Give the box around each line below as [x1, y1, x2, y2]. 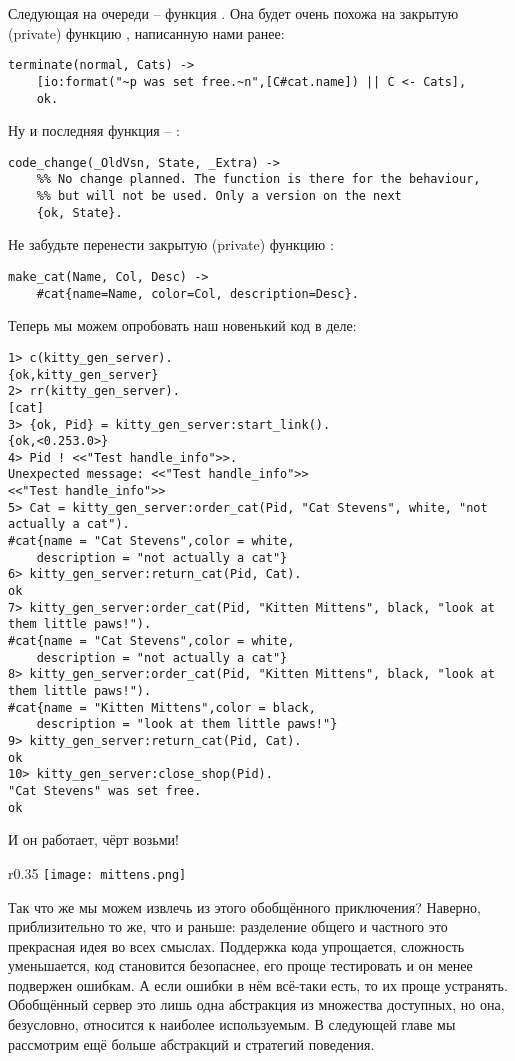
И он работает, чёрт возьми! [8, 829, 179, 850]
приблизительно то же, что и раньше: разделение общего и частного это [8, 916, 448, 937]
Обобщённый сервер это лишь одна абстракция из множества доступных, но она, [8, 994, 505, 1015]
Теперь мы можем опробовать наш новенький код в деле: [8, 315, 357, 336]
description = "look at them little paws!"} [36, 717, 338, 732]
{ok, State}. [36, 205, 123, 220]
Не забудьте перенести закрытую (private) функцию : [8, 234, 334, 255]
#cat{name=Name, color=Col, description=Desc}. [36, 286, 359, 301]
